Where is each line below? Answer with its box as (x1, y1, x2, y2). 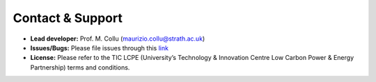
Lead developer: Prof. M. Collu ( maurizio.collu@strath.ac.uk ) (30, 34, 205, 43)
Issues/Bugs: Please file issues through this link (30, 43, 169, 52)
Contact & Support (13, 10, 123, 25)
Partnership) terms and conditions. (30, 63, 130, 72)
